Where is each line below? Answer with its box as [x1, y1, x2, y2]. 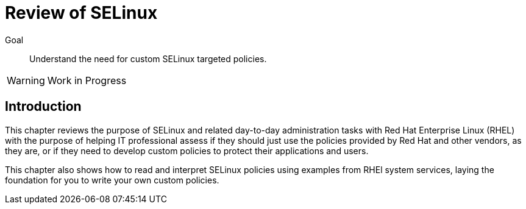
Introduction [5, 99, 82, 115]
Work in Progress [47, 74, 127, 87]
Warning [7, 74, 45, 87]
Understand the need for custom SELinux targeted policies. [29, 53, 267, 64]
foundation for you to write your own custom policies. [5, 174, 219, 185]
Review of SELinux [5, 2, 158, 23]
